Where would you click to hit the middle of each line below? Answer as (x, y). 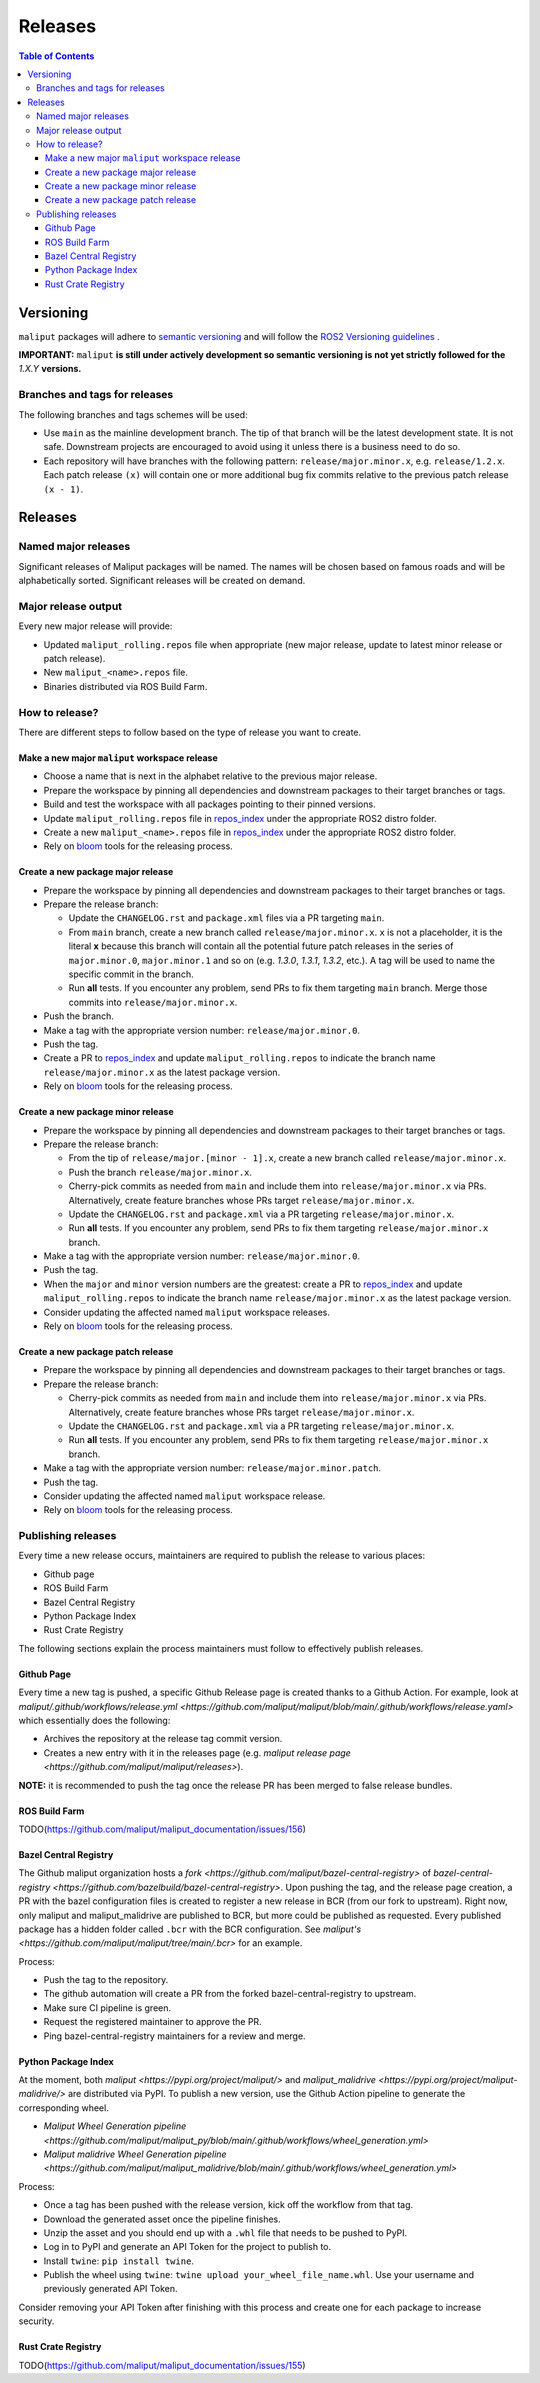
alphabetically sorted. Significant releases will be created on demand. (162, 581)
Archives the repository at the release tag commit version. (163, 1739)
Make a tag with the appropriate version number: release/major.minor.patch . (212, 1468)
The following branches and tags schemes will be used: (133, 414)
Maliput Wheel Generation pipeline (115, 2126)
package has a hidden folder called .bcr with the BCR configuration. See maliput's (190, 1929)
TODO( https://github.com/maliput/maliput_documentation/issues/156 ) (162, 1829)
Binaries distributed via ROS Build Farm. (125, 686)
